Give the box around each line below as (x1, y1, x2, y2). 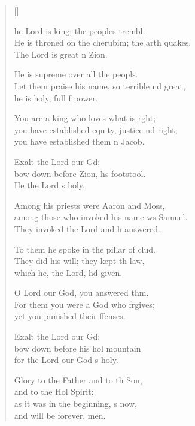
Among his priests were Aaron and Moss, (14, 199, 165, 211)
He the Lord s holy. (14, 179, 85, 191)
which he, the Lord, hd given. (14, 266, 123, 278)
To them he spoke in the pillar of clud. (14, 242, 156, 255)
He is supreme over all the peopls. (14, 68, 138, 80)
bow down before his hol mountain (14, 341, 141, 354)
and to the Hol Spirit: (14, 385, 94, 398)
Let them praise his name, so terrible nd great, (14, 79, 185, 92)
